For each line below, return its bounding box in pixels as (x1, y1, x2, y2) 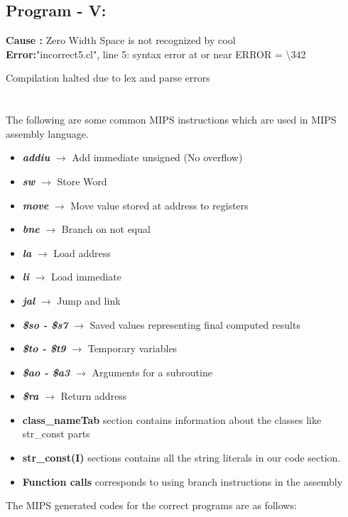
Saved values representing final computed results (89, 317, 300, 332)
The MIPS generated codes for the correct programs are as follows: (6, 498, 297, 513)
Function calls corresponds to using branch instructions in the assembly (22, 474, 343, 489)
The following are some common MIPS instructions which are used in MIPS (6, 112, 337, 127)
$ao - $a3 (22, 364, 70, 379)
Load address (53, 245, 111, 260)
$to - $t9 (22, 341, 66, 356)
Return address (60, 388, 127, 403)
